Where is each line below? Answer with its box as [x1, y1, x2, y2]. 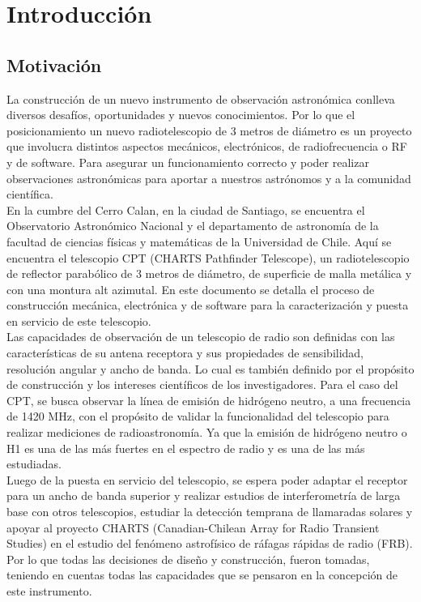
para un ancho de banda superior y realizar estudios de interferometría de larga [6, 487, 401, 504]
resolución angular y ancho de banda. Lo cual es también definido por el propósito [6, 360, 415, 377]
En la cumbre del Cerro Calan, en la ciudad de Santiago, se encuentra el [6, 201, 365, 218]
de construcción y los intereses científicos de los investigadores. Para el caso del [6, 376, 398, 393]
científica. [6, 186, 53, 203]
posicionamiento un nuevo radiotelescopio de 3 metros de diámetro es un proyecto [6, 122, 412, 139]
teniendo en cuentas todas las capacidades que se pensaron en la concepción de [6, 566, 398, 583]
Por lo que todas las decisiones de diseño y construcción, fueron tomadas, [6, 550, 370, 567]
